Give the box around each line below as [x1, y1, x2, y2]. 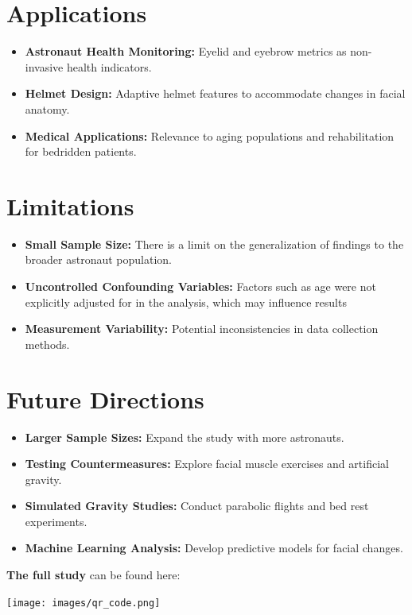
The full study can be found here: [6, 567, 181, 583]
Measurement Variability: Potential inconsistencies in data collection [25, 320, 379, 337]
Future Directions [6, 382, 204, 415]
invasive [25, 58, 64, 75]
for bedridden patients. [25, 143, 137, 160]
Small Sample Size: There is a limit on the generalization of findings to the [25, 235, 404, 252]
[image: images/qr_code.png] [6, 597, 161, 609]
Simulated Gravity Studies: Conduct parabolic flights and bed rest [25, 497, 369, 514]
